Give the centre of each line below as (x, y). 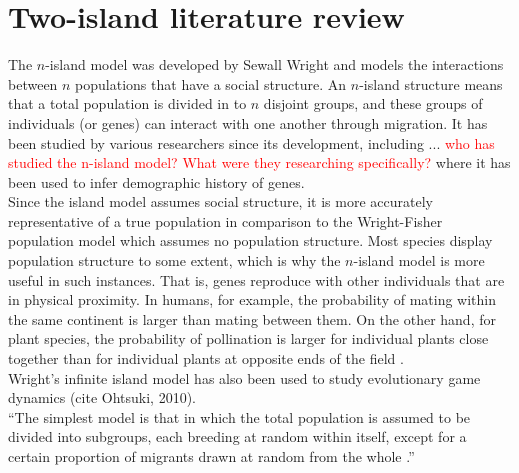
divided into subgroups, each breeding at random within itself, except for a (237, 436)
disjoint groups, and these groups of (373, 103)
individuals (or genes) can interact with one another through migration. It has (248, 122)
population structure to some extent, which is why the (174, 260)
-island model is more (419, 260)
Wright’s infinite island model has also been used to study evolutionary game (244, 377)
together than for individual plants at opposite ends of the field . (206, 358)
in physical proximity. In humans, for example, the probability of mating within (252, 299)
